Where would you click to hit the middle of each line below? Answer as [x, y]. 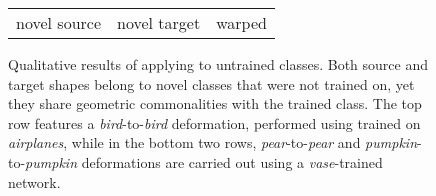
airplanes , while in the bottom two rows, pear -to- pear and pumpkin [212, 142]
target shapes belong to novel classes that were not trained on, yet [211, 83]
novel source [59, 22]
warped [241, 22]
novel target [159, 22]
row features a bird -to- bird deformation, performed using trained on [214, 122]
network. [34, 181]
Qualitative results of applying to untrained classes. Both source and [218, 64]
